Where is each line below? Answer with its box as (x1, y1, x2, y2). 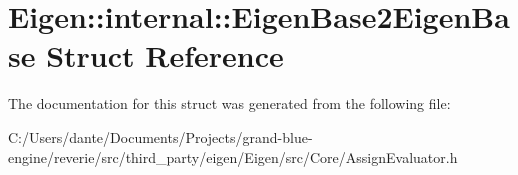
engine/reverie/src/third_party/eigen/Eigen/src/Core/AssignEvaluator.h (8, 146, 458, 167)
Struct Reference (46, 35, 284, 76)
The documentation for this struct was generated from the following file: (8, 93, 451, 114)
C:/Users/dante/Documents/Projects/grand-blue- (8, 126, 313, 147)
